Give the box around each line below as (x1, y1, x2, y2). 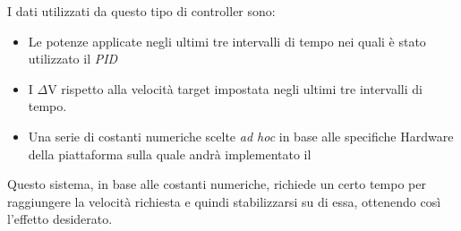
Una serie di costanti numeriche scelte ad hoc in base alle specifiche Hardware (28, 126, 454, 145)
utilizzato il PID (28, 49, 118, 68)
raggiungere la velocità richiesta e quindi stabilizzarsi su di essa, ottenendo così (7, 192, 441, 210)
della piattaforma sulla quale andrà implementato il (28, 144, 312, 163)
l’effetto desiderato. (7, 210, 113, 228)
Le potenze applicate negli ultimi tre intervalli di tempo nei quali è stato (28, 31, 426, 50)
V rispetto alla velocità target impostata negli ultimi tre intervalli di (47, 79, 423, 98)
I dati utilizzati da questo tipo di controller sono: (7, 2, 276, 20)
